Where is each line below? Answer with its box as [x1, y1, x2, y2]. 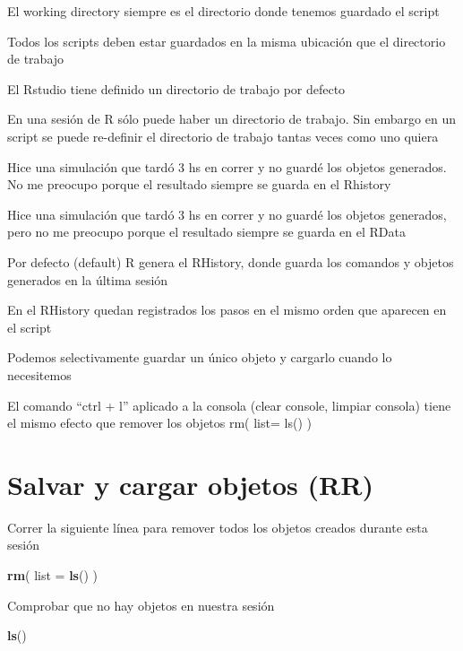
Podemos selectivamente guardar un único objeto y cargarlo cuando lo [7, 348, 392, 367]
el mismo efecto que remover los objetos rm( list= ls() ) [7, 413, 312, 432]
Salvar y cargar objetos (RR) [7, 465, 373, 502]
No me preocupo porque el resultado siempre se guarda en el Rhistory [7, 175, 391, 194]
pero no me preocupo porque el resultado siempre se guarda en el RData [7, 222, 406, 241]
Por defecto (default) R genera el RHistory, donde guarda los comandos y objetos [7, 252, 454, 271]
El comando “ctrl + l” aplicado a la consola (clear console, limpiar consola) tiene [7, 395, 451, 414]
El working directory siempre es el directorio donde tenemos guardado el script [7, 2, 440, 20]
